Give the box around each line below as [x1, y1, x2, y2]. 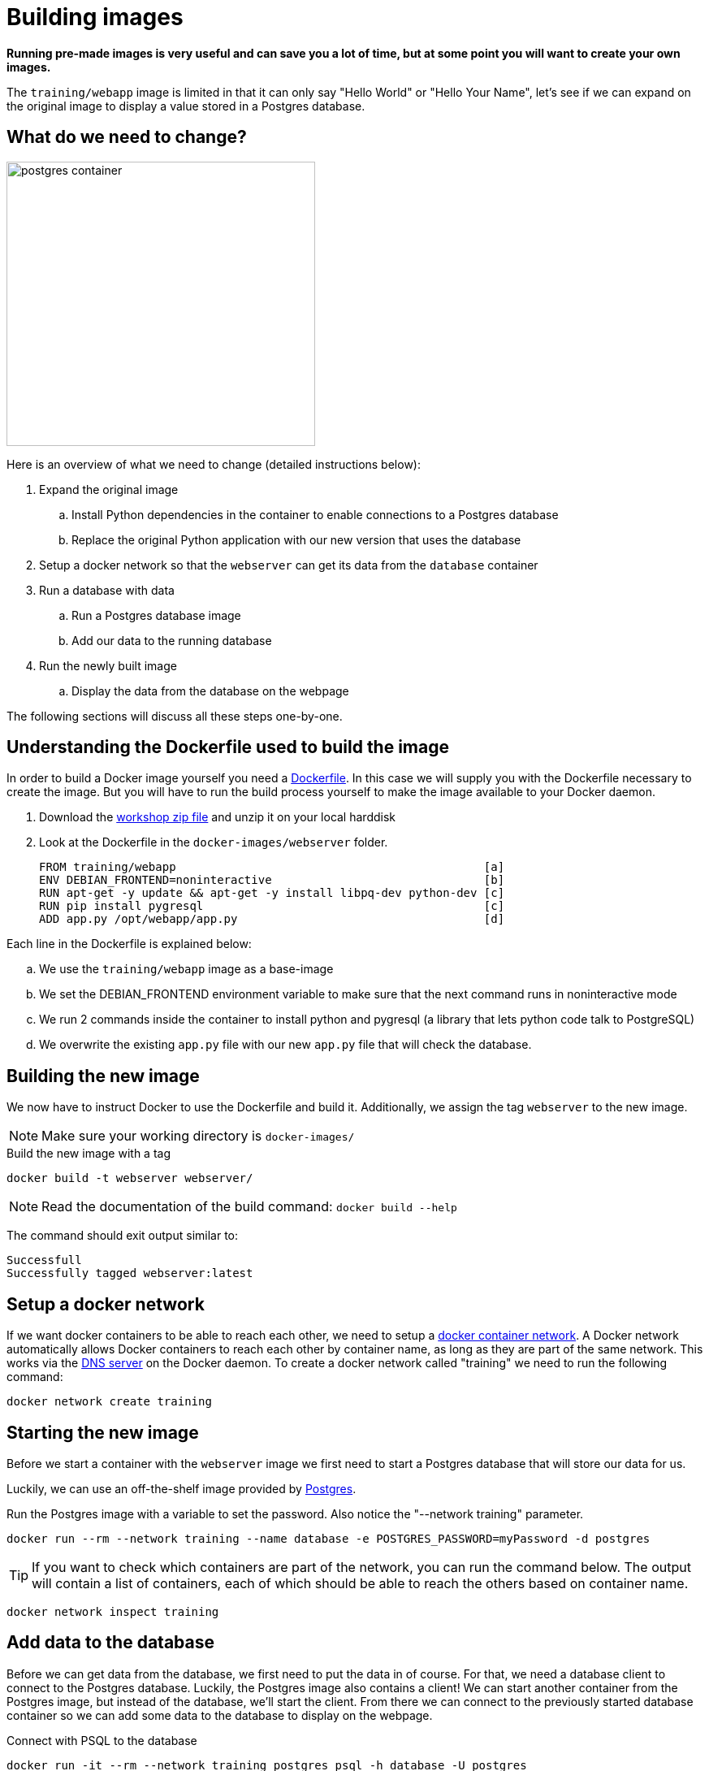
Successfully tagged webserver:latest [6, 1267, 253, 1280]
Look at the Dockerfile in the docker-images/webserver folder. [39, 835, 388, 850]
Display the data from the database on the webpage [71, 683, 349, 698]
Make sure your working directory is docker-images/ [41, 1128, 355, 1145]
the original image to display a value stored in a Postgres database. [6, 98, 365, 113]
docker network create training [6, 1395, 212, 1409]
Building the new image [6, 1065, 200, 1086]
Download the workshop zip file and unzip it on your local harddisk [39, 810, 396, 825]
